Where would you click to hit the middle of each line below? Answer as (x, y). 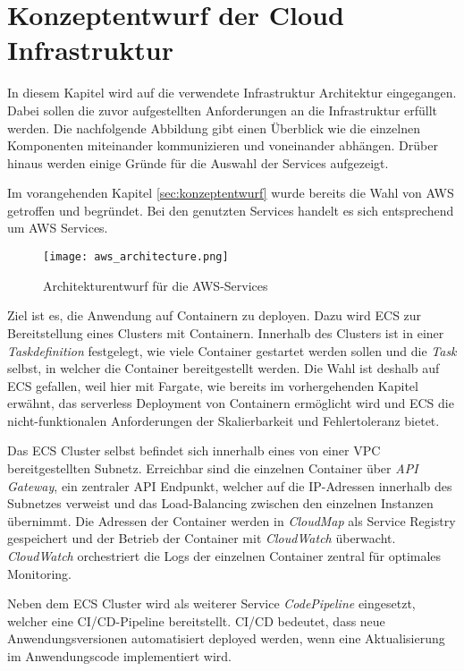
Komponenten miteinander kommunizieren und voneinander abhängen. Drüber (223, 145)
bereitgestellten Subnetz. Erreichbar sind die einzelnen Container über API (213, 468)
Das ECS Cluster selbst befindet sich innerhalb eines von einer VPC (194, 450)
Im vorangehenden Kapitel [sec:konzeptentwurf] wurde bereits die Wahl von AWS (231, 193)
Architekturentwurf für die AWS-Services (156, 285)
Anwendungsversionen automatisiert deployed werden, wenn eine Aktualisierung (226, 638)
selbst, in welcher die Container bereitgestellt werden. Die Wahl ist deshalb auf (224, 368)
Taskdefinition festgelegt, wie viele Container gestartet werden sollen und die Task (232, 350)
